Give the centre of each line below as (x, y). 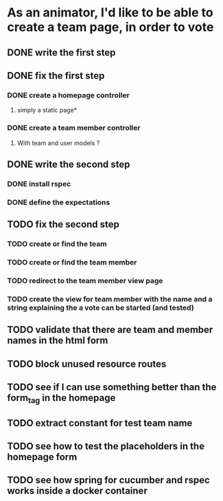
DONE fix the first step (56, 76)
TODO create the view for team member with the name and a (110, 299)
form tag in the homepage (61, 399)
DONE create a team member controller (74, 128)
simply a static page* (47, 110)
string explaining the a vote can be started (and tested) (101, 308)
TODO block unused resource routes (87, 364)
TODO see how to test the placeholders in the (106, 447)
